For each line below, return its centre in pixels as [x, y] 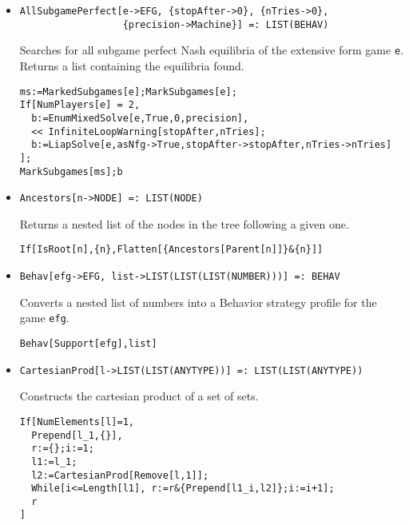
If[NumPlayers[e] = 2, [80, 105]
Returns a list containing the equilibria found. [132, 65]
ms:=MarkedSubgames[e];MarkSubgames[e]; [128, 91]
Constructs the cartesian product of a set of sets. [139, 396]
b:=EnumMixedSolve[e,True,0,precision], [140, 118]
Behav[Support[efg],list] [88, 343]
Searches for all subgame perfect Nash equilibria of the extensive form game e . [211, 50]
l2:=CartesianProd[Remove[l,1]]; [120, 475]
